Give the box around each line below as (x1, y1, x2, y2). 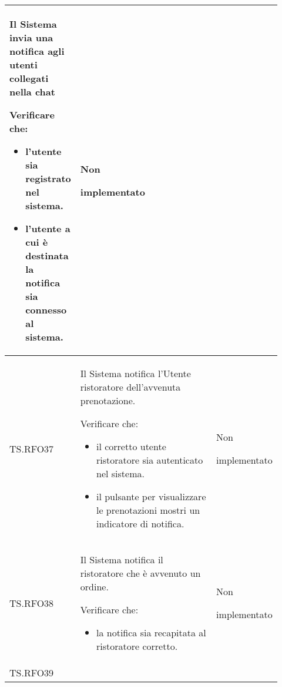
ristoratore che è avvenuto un (80, 566, 201, 580)
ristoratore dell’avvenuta (80, 380, 181, 394)
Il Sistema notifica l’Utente (80, 366, 191, 380)
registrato (25, 171, 71, 185)
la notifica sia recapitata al (96, 626, 206, 639)
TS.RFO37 (9, 441, 54, 455)
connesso (25, 303, 67, 316)
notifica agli (9, 44, 65, 58)
